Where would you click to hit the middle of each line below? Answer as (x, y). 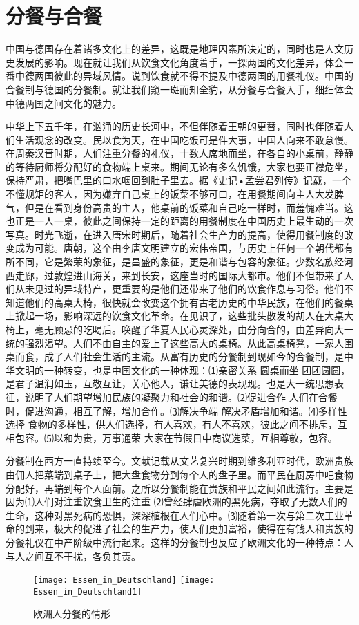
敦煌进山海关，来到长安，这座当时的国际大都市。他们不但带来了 (198, 275)
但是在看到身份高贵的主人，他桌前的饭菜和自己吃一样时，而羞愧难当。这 (189, 207)
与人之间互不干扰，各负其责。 (73, 556)
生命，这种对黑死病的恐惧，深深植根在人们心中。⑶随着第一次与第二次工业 (175, 515)
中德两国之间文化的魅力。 (64, 103)
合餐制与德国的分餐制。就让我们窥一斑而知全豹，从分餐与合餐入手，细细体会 (179, 89)
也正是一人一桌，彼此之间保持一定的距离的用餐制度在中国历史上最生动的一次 (179, 221)
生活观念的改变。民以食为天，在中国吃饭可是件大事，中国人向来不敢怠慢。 (184, 139)
